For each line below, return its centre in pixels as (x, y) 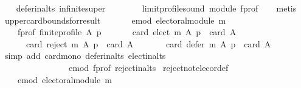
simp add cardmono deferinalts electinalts (85, 56)
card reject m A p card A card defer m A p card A (148, 43)
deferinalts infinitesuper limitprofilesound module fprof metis (156, 8)
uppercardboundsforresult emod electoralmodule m (115, 20)
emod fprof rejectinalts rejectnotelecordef (148, 67)
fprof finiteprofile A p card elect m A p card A (127, 32)
